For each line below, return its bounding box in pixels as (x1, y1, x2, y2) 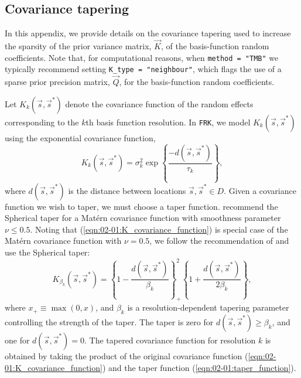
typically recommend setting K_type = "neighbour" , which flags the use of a (5, 63, 282, 75)
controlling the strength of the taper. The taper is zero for (5, 316, 214, 328)
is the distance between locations (68, 184, 186, 196)
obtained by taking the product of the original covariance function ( (5, 350, 248, 362)
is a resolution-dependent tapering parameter (127, 301, 289, 314)
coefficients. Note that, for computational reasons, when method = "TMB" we (5, 51, 279, 63)
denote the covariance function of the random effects (65, 97, 254, 110)
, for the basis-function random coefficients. (119, 76, 275, 88)
